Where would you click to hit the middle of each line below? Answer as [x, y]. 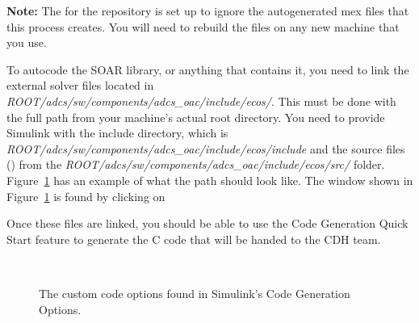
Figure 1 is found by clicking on [86, 196]
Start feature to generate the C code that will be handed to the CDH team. [194, 239]
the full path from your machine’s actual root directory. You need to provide [196, 117]
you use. [27, 42]
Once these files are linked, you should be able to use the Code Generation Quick [207, 223]
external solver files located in [80, 85]
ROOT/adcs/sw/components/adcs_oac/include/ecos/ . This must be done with [201, 101]
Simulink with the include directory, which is [117, 133]
